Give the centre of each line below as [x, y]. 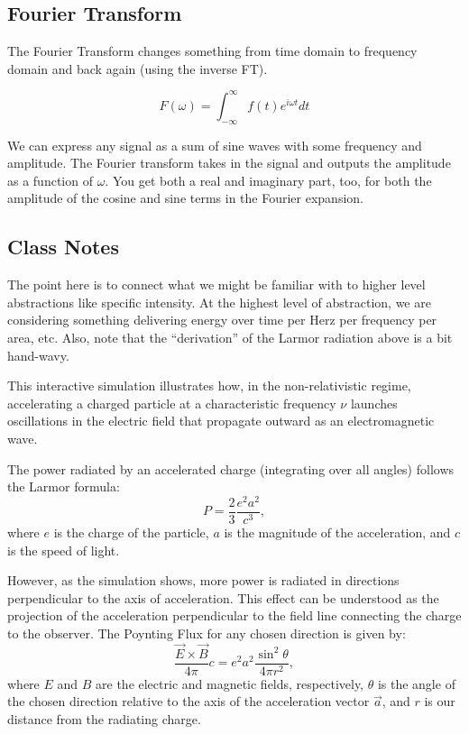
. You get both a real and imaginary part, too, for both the [268, 180]
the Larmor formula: [64, 486]
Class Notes [63, 247]
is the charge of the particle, [131, 532]
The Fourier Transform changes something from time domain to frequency [212, 51]
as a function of [50, 180]
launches [374, 403]
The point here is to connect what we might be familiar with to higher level [216, 284]
